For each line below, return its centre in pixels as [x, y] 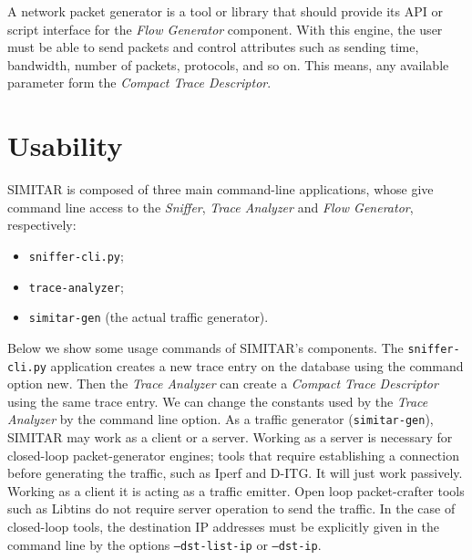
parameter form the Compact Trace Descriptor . [139, 83]
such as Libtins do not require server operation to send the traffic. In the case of [231, 508]
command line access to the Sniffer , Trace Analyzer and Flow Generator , [210, 207]
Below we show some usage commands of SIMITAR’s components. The [205, 347]
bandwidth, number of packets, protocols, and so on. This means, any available [228, 64]
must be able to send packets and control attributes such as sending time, [213, 47]
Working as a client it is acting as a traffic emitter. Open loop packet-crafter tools [236, 490]
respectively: [42, 225]
